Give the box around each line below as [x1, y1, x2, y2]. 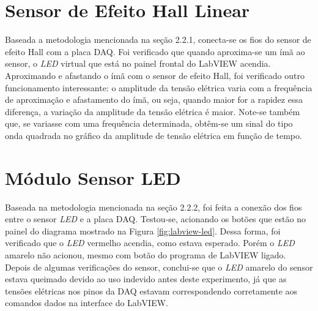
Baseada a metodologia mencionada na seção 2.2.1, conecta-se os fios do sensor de [5, 33, 311, 46]
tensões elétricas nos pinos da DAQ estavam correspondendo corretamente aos [5, 284, 298, 297]
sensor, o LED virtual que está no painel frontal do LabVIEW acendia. [5, 57, 271, 70]
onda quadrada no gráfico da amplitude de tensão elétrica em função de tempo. [5, 129, 302, 141]
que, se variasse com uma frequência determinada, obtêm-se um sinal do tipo [5, 117, 293, 130]
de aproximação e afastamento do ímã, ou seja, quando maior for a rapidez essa [5, 93, 303, 106]
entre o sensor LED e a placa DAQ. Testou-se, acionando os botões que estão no [5, 212, 306, 225]
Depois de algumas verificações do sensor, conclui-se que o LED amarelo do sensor [5, 260, 313, 273]
